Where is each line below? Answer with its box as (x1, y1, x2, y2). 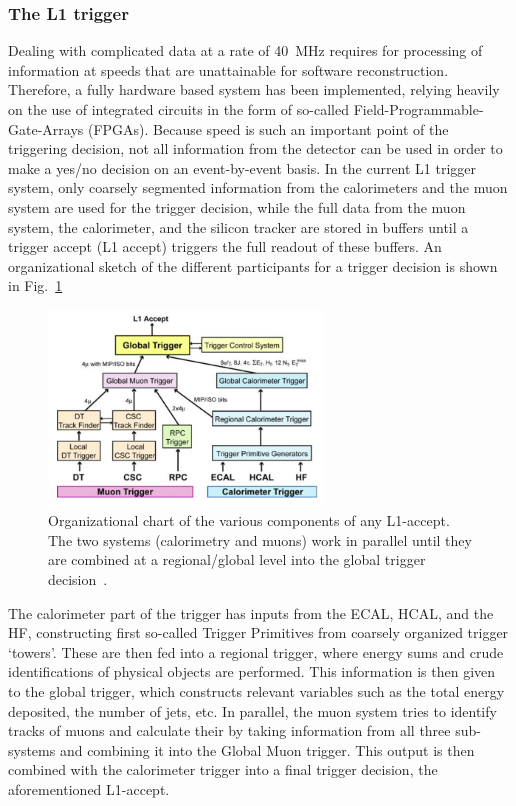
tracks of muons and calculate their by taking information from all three (8, 720, 451, 741)
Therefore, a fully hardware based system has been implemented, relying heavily (8, 79, 500, 100)
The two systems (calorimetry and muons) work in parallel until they (48, 529, 472, 550)
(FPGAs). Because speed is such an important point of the (87, 118, 449, 139)
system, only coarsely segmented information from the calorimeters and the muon (8, 177, 508, 198)
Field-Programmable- (353, 99, 484, 119)
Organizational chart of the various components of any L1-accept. (48, 510, 450, 531)
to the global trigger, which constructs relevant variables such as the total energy (8, 680, 505, 701)
